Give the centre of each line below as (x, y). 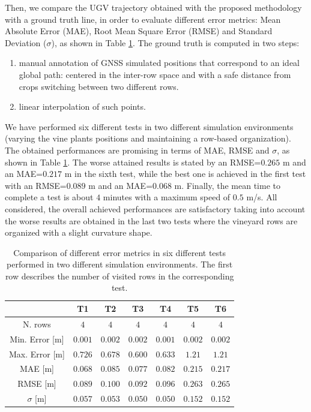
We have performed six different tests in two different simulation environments (149, 126)
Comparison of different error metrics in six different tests (120, 252)
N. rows (37, 324)
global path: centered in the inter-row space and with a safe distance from (155, 74)
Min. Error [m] (37, 339)
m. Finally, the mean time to (227, 185)
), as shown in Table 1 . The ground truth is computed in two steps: (175, 42)
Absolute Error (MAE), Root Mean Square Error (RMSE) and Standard (139, 31)
